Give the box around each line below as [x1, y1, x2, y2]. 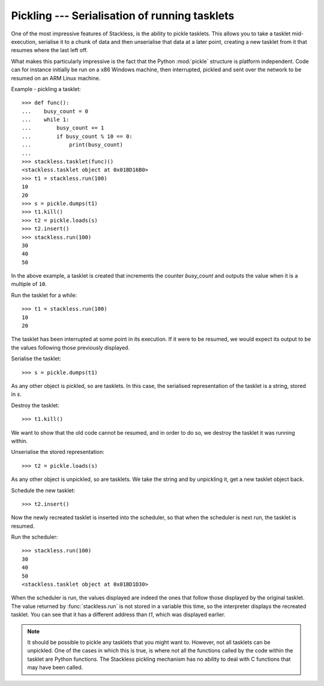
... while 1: [22, 116, 70, 123]
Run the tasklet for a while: [11, 291, 77, 299]
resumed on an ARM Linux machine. [11, 74, 101, 82]
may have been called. [27, 664, 83, 671]
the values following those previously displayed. [11, 344, 130, 351]
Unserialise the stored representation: [11, 449, 105, 456]
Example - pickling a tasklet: [11, 85, 81, 92]
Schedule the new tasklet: [11, 486, 76, 494]
